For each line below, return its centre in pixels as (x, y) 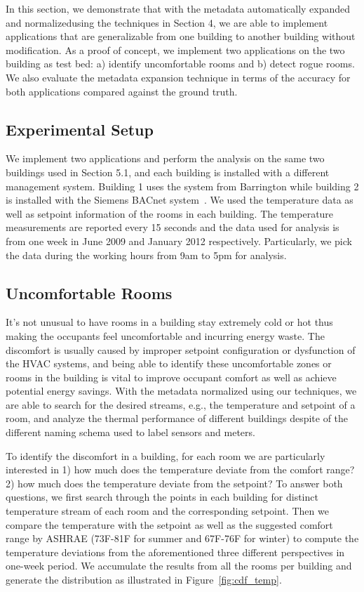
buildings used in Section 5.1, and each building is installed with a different (168, 172)
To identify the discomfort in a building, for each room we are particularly (166, 455)
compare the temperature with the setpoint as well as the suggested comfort (169, 524)
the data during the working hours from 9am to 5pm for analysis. (146, 255)
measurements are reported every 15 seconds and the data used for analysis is (173, 227)
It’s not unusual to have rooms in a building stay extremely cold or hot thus (169, 322)
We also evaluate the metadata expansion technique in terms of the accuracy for (178, 77)
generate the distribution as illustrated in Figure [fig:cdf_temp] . (144, 579)
